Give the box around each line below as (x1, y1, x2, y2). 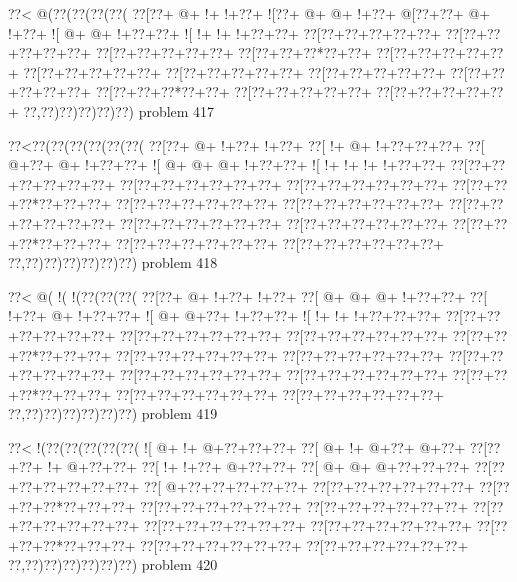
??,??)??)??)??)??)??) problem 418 (8, 252, 218, 273)
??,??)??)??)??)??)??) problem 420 (8, 554, 218, 575)
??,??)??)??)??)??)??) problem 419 (8, 403, 218, 424)
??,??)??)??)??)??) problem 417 (23, 100, 215, 121)
